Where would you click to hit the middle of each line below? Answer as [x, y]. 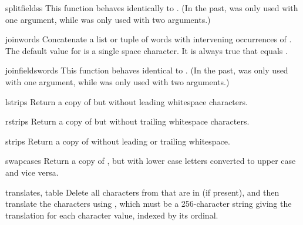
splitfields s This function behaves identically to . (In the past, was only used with [152, 8]
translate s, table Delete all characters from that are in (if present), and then [142, 192]
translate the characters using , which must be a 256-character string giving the [149, 204]
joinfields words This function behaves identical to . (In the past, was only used [147, 70]
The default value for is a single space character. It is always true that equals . [147, 50]
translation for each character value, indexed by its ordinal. [112, 215]
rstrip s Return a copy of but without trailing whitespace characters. [127, 121]
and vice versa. [32, 172]
